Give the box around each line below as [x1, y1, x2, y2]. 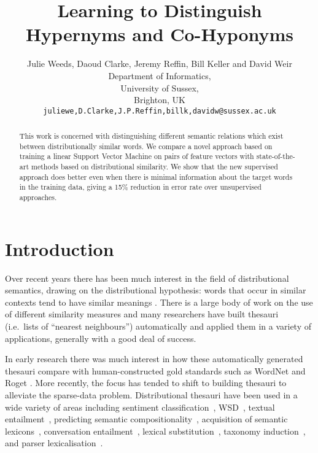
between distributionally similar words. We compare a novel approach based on [19, 141, 273, 151]
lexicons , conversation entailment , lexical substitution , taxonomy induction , [5, 424, 306, 437]
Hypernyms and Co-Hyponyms [25, 21, 294, 47]
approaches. [19, 192, 57, 203]
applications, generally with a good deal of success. [5, 331, 196, 344]
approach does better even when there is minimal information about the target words [19, 171, 293, 182]
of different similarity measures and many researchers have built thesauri [5, 308, 279, 320]
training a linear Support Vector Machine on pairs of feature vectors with [19, 151, 254, 161]
